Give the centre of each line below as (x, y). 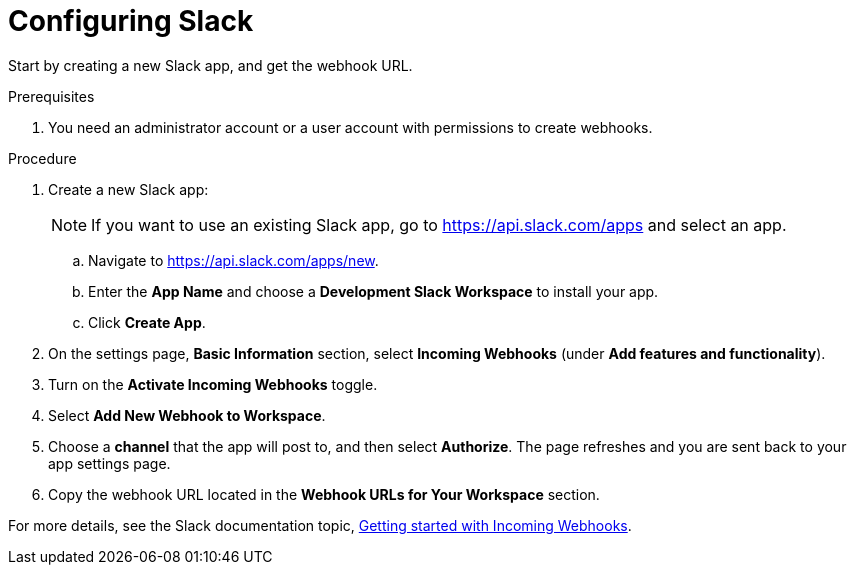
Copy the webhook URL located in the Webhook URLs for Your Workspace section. (324, 494)
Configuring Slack (131, 21)
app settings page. (109, 463)
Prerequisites (51, 96)
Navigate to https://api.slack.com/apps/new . (233, 260)
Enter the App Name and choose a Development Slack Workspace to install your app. (373, 291)
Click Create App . (147, 322)
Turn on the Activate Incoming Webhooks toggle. (213, 384)
